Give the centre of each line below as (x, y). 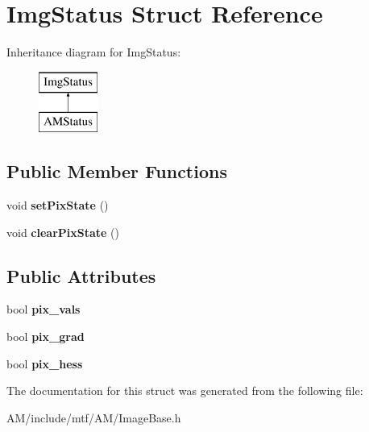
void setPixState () (58, 205)
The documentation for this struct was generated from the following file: (185, 390)
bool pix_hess (45, 363)
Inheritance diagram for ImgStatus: (94, 52)
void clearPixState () (63, 232)
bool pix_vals (44, 309)
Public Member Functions (117, 171)
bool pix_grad (46, 336)
